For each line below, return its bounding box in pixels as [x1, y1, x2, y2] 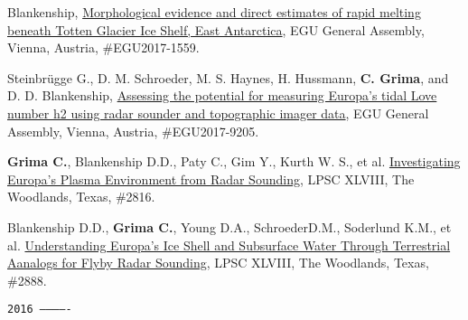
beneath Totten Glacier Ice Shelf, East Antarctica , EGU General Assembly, [7, 20, 425, 39]
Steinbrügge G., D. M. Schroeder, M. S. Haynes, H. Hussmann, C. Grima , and [7, 68, 449, 87]
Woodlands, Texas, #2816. [7, 187, 155, 206]
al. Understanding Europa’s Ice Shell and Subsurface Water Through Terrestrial [7, 235, 451, 254]
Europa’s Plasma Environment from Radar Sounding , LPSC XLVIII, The [7, 169, 415, 188]
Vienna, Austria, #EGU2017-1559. [7, 38, 200, 57]
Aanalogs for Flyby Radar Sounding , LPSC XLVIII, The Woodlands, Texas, [7, 253, 429, 272]
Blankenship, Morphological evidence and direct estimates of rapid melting [7, 3, 421, 21]
